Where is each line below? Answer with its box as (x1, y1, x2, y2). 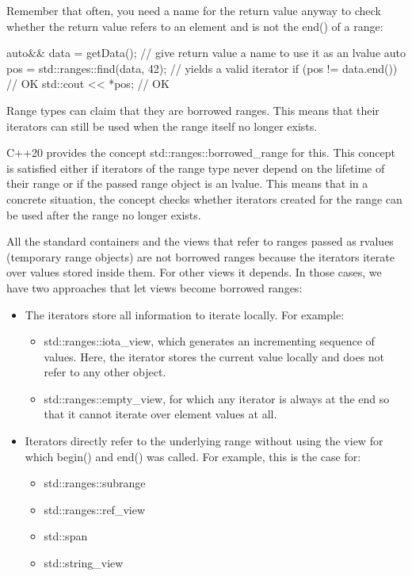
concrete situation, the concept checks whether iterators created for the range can (6, 190, 402, 207)
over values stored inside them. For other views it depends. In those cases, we (6, 264, 382, 280)
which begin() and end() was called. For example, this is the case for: (25, 448, 361, 464)
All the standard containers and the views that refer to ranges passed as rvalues (6, 233, 394, 250)
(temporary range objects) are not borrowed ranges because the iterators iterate (6, 248, 395, 265)
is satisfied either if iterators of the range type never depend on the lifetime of (6, 159, 385, 176)
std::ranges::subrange (44, 475, 146, 491)
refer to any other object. (44, 364, 166, 380)
